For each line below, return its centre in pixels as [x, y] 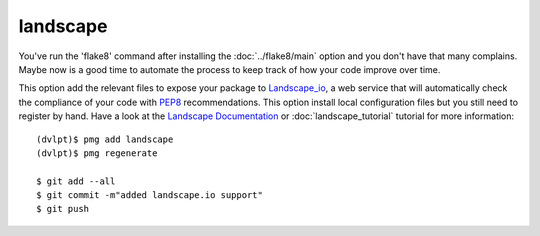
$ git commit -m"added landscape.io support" [150, 195]
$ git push [63, 209]
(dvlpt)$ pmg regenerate [97, 153]
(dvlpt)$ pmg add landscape [105, 139]
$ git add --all [76, 181]
